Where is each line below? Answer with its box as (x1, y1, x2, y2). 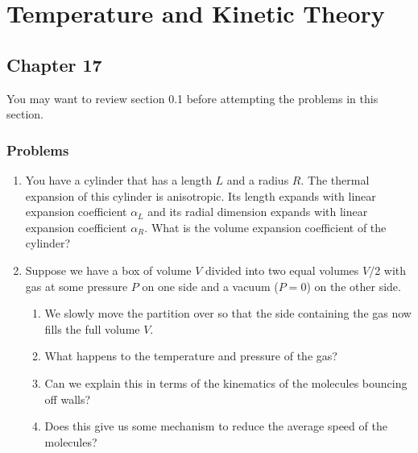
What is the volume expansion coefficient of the (151, 218, 387, 235)
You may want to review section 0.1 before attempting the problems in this (6, 89, 379, 106)
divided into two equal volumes (205, 261, 359, 278)
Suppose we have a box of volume (25, 261, 192, 278)
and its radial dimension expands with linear (147, 203, 368, 220)
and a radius (226, 171, 289, 188)
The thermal (308, 171, 370, 188)
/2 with (369, 261, 407, 278)
